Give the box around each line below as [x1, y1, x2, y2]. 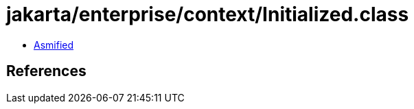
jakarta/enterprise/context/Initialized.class [6, 3, 409, 26]
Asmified [34, 38, 74, 51]
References [6, 62, 87, 80]
